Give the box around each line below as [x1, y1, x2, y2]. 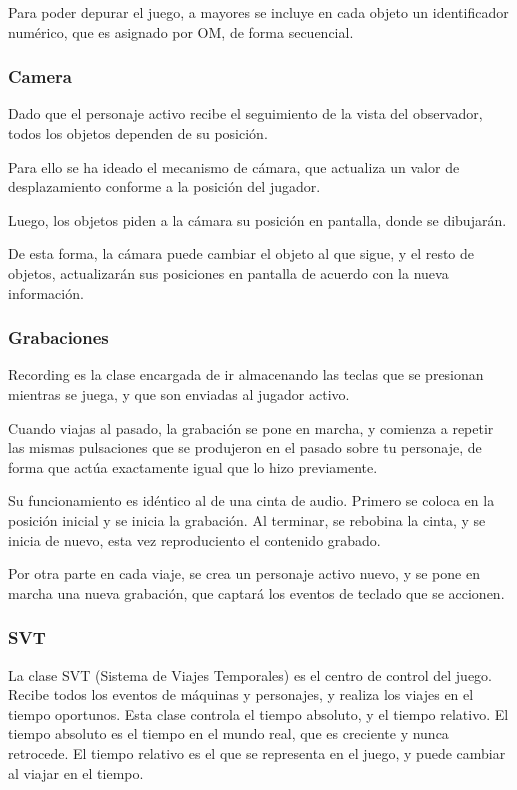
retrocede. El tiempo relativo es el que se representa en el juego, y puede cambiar [8, 742, 506, 763]
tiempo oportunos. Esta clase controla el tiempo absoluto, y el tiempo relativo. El [8, 703, 509, 724]
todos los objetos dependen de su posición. [8, 123, 268, 143]
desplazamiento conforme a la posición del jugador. [8, 176, 321, 197]
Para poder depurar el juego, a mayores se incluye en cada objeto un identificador [8, 2, 509, 22]
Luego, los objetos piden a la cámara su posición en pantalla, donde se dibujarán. [8, 209, 507, 230]
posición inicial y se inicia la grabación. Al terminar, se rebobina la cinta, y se [8, 509, 486, 530]
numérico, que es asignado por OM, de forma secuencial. [8, 21, 354, 42]
